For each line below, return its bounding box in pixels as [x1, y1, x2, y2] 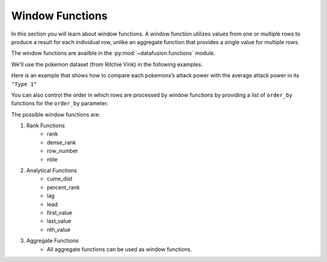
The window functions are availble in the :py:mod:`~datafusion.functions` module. [11, 50, 216, 57]
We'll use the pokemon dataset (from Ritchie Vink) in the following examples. [11, 60, 203, 68]
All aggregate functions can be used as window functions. [47, 245, 192, 253]
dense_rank [47, 139, 76, 146]
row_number [47, 147, 79, 155]
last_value [47, 217, 71, 225]
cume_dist [47, 175, 73, 182]
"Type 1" [11, 80, 38, 88]
